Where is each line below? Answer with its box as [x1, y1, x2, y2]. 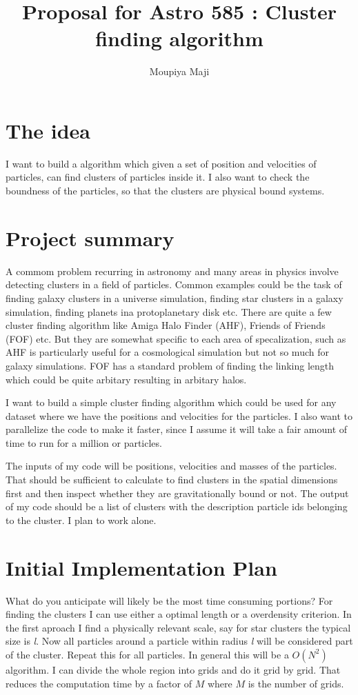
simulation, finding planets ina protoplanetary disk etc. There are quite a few [6, 304, 332, 319]
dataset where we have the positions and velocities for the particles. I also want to [6, 408, 352, 423]
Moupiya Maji [149, 64, 210, 79]
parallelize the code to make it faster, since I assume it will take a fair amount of [6, 422, 348, 436]
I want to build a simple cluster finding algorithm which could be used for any [6, 395, 337, 410]
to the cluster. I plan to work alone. [6, 512, 157, 527]
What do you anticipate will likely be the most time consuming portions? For [6, 593, 333, 607]
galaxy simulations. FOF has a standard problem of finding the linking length [6, 358, 335, 372]
